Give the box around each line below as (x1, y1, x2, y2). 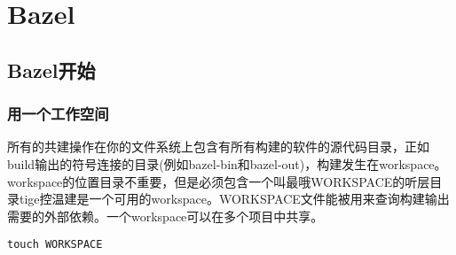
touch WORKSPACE (7, 238, 103, 251)
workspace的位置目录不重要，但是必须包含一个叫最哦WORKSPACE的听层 (7, 172, 430, 190)
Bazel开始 (7, 56, 96, 83)
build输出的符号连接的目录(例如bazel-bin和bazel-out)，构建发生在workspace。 (7, 154, 447, 173)
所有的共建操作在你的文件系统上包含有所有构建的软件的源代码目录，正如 (7, 137, 429, 156)
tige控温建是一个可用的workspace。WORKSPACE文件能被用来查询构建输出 (19, 189, 450, 208)
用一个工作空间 (7, 103, 109, 125)
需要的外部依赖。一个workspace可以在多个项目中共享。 (7, 206, 324, 225)
